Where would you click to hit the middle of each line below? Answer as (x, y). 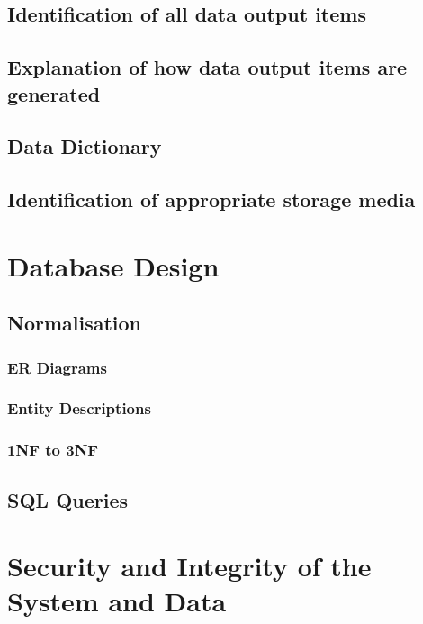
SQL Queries (68, 499)
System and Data (117, 601)
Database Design (113, 265)
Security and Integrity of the (189, 566)
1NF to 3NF (53, 450)
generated (54, 93)
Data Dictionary (85, 146)
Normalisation (75, 323)
